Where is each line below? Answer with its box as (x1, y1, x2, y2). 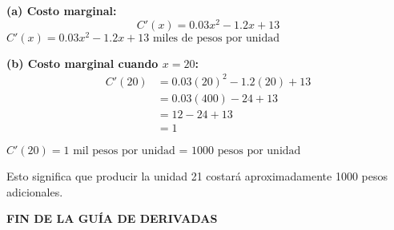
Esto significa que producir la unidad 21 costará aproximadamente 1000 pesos (6, 167, 388, 184)
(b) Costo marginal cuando (6, 54, 159, 71)
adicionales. (6, 183, 63, 200)
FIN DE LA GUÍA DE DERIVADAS (6, 210, 218, 227)
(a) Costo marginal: (6, 2, 117, 18)
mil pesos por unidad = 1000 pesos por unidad (73, 145, 301, 157)
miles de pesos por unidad (152, 32, 280, 44)
